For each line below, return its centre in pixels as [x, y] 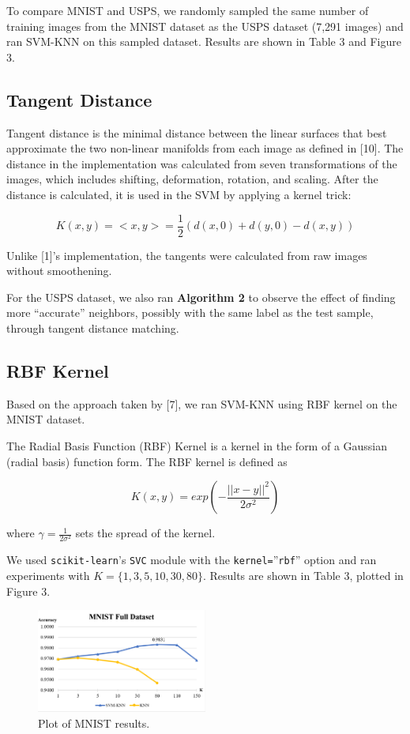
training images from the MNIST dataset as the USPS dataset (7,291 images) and [205, 26]
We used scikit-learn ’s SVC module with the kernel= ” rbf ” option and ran [192, 560]
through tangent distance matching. [93, 327]
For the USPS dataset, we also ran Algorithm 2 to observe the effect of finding [201, 297]
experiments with [48, 575]
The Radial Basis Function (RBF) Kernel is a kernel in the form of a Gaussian [197, 445]
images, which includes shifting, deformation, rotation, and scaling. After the [192, 179]
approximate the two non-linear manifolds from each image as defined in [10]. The [205, 148]
